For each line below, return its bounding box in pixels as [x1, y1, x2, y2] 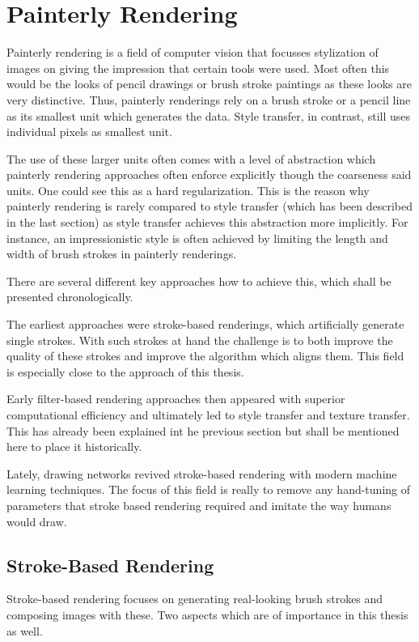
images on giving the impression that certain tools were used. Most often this [6, 59, 390, 76]
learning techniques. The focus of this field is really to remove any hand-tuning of [6, 481, 410, 498]
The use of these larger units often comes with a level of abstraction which [6, 150, 376, 167]
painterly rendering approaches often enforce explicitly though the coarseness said [6, 166, 412, 183]
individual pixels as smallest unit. [6, 123, 172, 140]
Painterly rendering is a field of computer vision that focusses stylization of [6, 44, 379, 61]
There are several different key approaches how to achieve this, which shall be [6, 272, 391, 289]
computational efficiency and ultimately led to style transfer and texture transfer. [6, 406, 410, 423]
